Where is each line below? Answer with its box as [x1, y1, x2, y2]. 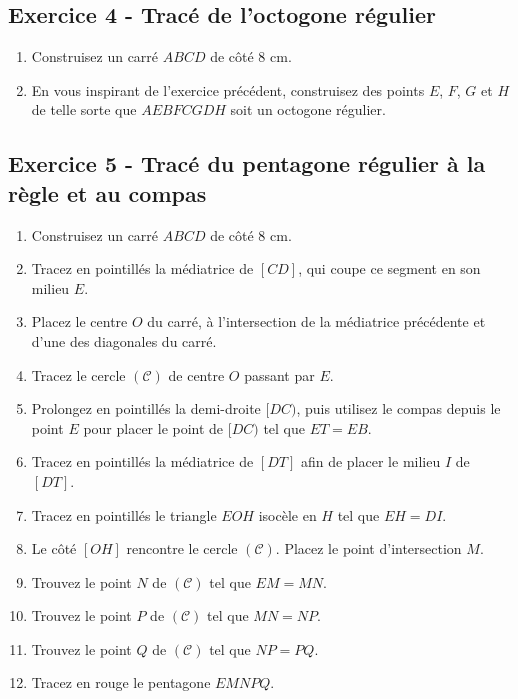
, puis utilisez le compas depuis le [296, 398, 501, 419]
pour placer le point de [83, 417, 224, 438]
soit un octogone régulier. [230, 99, 386, 120]
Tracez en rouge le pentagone [31, 672, 211, 693]
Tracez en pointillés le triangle [31, 504, 217, 525]
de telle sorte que [31, 99, 137, 120]
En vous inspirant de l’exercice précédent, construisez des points [31, 79, 425, 100]
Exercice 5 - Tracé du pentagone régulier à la [8, 148, 486, 179]
